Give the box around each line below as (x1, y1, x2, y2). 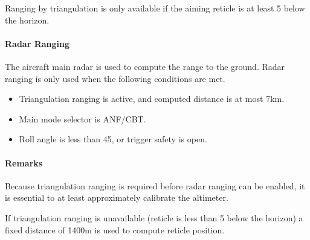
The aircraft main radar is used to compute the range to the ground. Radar (5, 60, 285, 72)
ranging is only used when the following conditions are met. (5, 72, 225, 84)
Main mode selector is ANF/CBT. (19, 112, 146, 125)
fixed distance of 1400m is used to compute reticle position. (5, 223, 225, 236)
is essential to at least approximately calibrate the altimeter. (5, 191, 228, 204)
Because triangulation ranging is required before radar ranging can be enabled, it (5, 179, 305, 192)
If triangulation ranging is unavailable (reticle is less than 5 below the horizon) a (5, 211, 303, 224)
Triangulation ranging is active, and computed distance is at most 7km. (19, 92, 285, 105)
